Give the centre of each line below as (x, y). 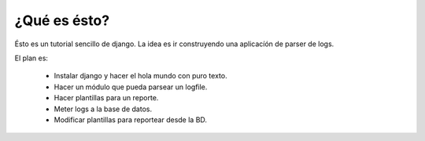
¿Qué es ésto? (62, 20)
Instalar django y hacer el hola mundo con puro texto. (140, 76)
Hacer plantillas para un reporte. (106, 98)
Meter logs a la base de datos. (103, 109)
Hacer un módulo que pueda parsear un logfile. (131, 87)
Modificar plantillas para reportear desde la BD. (131, 119)
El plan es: (31, 58)
